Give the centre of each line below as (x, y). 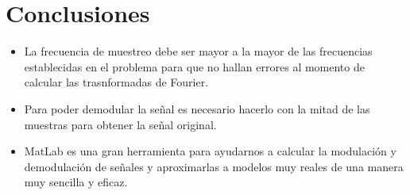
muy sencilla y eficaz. (76, 182)
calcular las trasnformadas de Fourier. (116, 82)
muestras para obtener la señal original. (120, 124)
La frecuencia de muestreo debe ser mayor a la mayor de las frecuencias (198, 51)
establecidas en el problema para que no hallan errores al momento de (194, 66)
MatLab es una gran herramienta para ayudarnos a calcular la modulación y (210, 151)
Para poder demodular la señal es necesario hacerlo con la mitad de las (197, 108)
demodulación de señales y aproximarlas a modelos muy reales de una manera (214, 166)
